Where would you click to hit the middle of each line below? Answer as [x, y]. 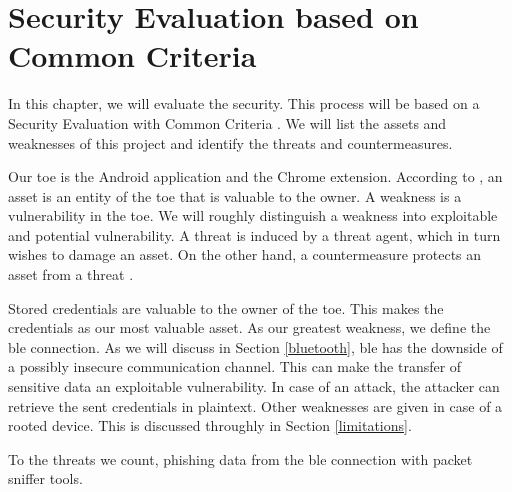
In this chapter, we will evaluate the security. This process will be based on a [244, 103]
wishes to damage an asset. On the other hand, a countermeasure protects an [245, 254]
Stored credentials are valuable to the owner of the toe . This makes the [226, 307]
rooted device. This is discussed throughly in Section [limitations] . [210, 425]
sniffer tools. [45, 478]
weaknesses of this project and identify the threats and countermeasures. [230, 142]
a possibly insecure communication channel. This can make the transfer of [235, 366]
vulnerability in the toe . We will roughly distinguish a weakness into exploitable [253, 215]
